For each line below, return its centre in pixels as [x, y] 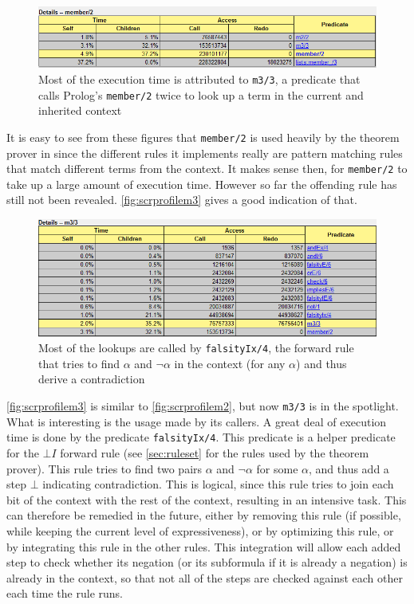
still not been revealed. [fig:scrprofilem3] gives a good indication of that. [182, 200]
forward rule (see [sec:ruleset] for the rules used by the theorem [215, 452]
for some [277, 468]
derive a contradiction [92, 379]
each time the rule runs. [65, 593]
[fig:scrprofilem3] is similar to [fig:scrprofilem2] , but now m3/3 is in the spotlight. [203, 406]
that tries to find [79, 363]
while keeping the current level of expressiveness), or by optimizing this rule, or [200, 530]
